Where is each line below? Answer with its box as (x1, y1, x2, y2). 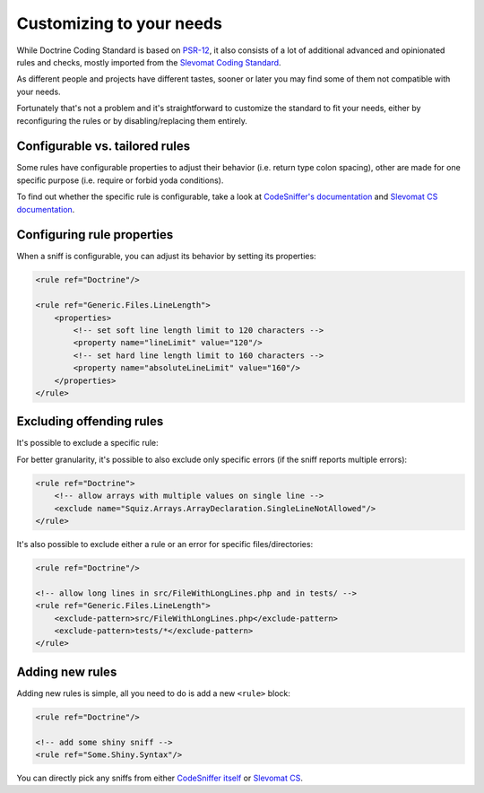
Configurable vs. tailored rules (16, 139, 191, 154)
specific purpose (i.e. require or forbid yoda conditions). (16, 175, 224, 186)
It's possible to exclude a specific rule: (16, 438, 159, 449)
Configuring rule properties (16, 227, 174, 242)
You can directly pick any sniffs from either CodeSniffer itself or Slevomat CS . (16, 772, 304, 783)
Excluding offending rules (16, 414, 164, 430)
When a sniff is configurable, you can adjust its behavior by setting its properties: (16, 251, 317, 262)
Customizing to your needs (16, 13, 223, 33)
